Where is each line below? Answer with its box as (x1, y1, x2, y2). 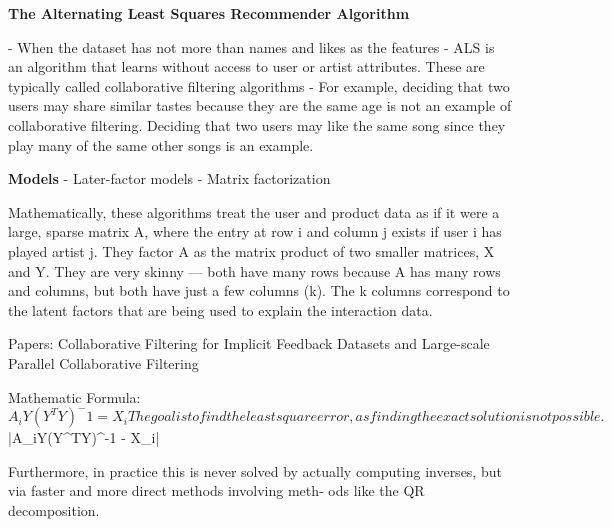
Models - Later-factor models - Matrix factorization (8, 168, 331, 189)
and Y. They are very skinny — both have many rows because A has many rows (8, 260, 501, 281)
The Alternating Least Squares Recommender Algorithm (8, 3, 410, 23)
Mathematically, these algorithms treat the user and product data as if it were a (8, 201, 500, 222)
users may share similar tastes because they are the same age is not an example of (8, 95, 512, 116)
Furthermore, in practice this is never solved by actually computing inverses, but (8, 460, 502, 481)
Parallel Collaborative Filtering (8, 352, 199, 373)
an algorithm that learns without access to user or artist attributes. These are (8, 56, 485, 77)
